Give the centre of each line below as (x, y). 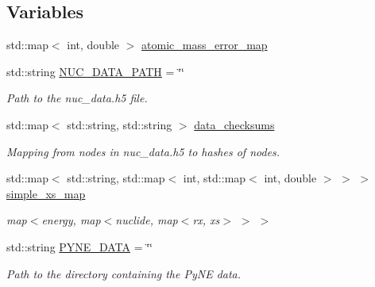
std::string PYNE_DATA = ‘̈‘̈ (79, 246)
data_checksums (234, 124)
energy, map (71, 220)
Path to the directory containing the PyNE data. (124, 273)
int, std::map (215, 178)
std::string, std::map (116, 178)
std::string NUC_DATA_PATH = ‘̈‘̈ (95, 71)
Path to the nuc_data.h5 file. (77, 98)
